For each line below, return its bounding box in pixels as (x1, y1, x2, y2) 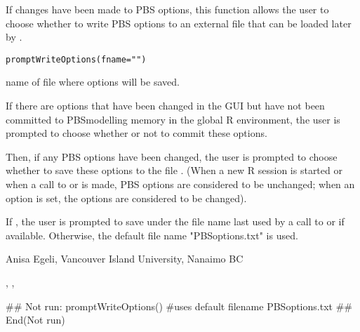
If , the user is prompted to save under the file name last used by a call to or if (6, 214, 345, 229)
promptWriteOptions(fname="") (6, 54, 147, 65)
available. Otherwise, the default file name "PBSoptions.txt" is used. (6, 227, 298, 242)
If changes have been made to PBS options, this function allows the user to (6, 2, 329, 16)
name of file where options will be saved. (6, 74, 180, 89)
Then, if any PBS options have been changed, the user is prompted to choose (6, 149, 338, 164)
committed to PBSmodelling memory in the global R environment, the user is (6, 112, 340, 126)
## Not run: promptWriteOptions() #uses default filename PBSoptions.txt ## (6, 298, 352, 313)
